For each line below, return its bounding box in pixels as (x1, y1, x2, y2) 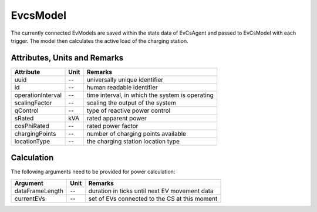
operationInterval (14, 91, 62, 99)
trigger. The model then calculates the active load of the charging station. (11, 37, 189, 44)
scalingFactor (14, 99, 52, 107)
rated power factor (86, 122, 139, 130)
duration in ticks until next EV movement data (88, 187, 214, 195)
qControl (14, 106, 39, 115)
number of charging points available (86, 129, 187, 137)
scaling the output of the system (86, 99, 176, 107)
